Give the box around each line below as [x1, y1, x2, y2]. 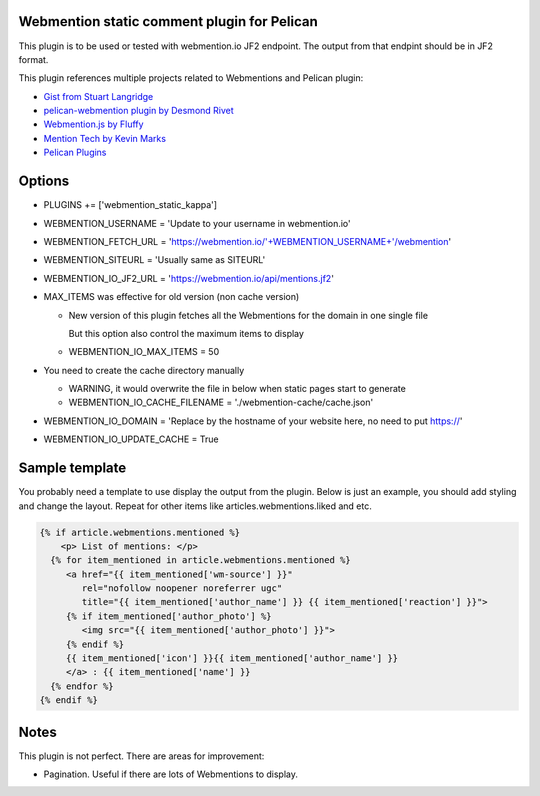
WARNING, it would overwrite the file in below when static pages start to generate [68, 383, 407, 395]
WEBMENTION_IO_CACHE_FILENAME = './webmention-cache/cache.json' [68, 396, 374, 409]
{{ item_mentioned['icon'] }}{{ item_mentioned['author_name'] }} [65, 653, 399, 664]
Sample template [18, 460, 127, 477]
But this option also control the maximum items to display [68, 327, 305, 339]
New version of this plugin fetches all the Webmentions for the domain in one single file [68, 309, 429, 321]
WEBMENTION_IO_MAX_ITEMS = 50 [68, 346, 220, 358]
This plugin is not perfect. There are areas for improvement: [18, 750, 265, 762]
